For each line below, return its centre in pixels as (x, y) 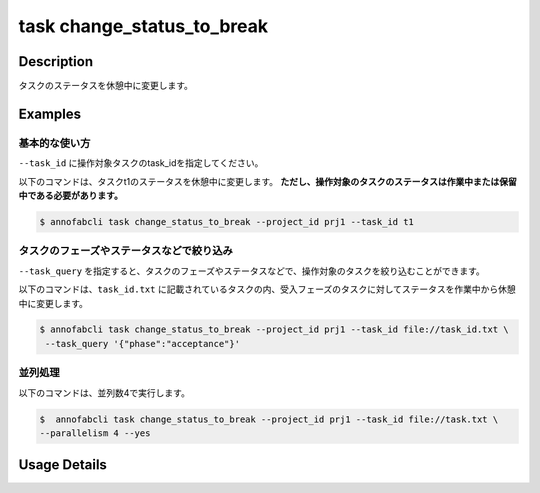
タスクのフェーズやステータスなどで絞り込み (126, 251)
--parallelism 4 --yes (95, 433)
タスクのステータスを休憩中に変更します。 (106, 86)
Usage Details (62, 465)
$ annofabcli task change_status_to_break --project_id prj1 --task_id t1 (227, 221)
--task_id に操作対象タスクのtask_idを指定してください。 (141, 163)
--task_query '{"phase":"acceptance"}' (142, 343)
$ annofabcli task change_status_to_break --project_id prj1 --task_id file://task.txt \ (269, 419)
